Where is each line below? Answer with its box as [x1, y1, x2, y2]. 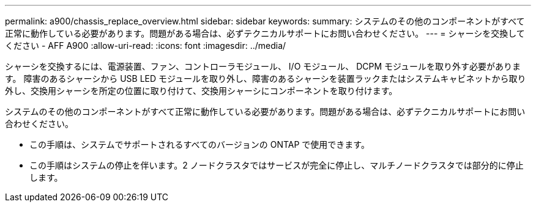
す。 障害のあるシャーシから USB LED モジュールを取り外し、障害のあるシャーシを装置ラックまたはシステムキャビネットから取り [5, 73, 526, 84]
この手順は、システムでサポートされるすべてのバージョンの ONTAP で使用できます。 [29, 139, 370, 150]
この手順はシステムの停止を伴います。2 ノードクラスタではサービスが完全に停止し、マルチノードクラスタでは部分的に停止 [29, 160, 524, 170]
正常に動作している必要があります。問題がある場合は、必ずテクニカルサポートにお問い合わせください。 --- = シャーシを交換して [5, 28, 525, 38]
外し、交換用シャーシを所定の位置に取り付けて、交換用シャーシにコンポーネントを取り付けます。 [5, 85, 398, 96]
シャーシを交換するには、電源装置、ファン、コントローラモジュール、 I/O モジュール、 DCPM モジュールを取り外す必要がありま [5, 61, 521, 71]
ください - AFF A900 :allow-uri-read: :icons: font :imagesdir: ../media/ [5, 40, 286, 51]
